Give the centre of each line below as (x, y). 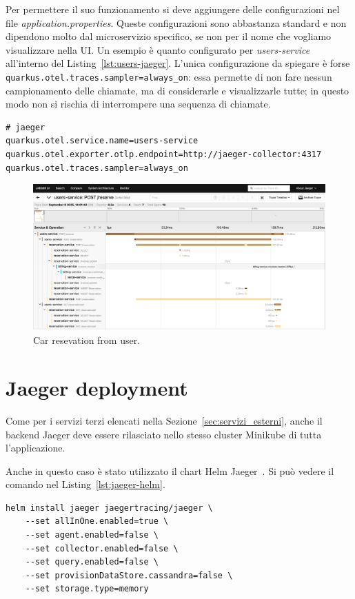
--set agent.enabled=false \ (92, 535)
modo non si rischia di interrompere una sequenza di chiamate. (138, 104)
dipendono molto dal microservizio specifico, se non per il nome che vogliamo (169, 36)
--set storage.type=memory (87, 589)
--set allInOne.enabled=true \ (97, 521)
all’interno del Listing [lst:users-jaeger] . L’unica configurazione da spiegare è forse (178, 63)
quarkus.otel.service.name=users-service (102, 141)
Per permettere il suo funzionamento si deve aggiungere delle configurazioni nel (173, 9)
